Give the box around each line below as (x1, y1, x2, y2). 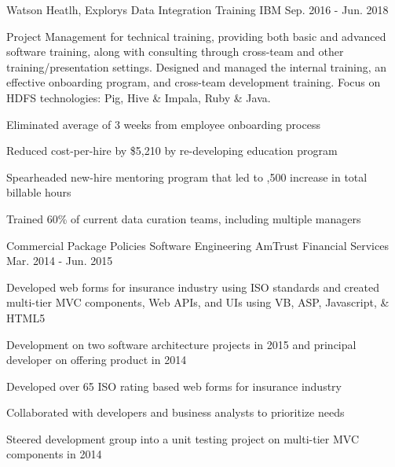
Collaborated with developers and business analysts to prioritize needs (6, 404, 345, 421)
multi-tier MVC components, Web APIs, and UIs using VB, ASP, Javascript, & (6, 294, 390, 311)
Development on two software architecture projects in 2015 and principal (6, 336, 357, 352)
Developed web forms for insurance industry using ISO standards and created (6, 278, 379, 295)
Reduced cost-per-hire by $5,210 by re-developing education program (6, 142, 338, 159)
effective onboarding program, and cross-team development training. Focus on (6, 74, 381, 90)
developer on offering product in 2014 (6, 351, 187, 368)
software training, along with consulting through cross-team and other (6, 43, 344, 60)
